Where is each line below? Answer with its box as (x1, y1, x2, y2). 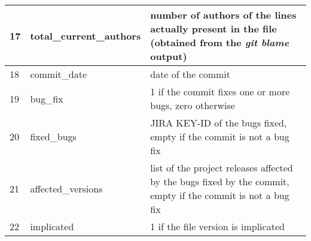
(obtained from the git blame (150, 35, 289, 49)
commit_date (30, 67, 87, 81)
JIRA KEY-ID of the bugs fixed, (150, 116, 287, 129)
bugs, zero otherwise (150, 98, 235, 112)
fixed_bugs (30, 129, 77, 143)
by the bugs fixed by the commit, (150, 174, 289, 188)
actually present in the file (150, 22, 277, 35)
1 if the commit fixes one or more (150, 85, 290, 98)
